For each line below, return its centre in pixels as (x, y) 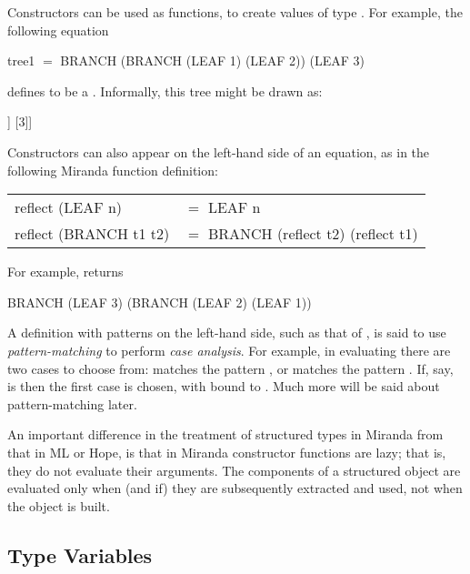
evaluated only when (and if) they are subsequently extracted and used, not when (235, 488)
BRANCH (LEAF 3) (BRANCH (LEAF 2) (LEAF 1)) (160, 302)
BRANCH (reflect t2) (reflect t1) (313, 234)
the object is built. (59, 505)
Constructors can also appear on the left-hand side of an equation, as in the (219, 151)
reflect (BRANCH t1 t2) (92, 234)
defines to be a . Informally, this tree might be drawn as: (165, 91)
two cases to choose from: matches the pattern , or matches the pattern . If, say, (230, 368)
